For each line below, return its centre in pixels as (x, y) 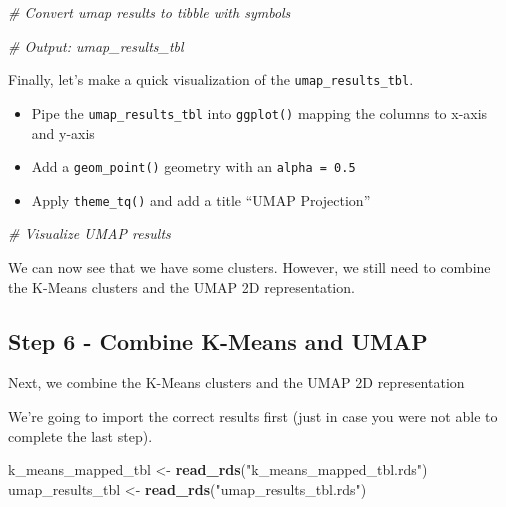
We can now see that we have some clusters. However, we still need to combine (249, 267)
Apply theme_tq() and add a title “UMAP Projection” (201, 199)
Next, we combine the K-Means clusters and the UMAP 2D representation (236, 382)
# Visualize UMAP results (89, 233)
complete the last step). (80, 435)
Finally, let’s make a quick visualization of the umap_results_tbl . (211, 79)
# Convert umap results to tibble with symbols (149, 12)
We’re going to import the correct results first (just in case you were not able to (253, 415)
